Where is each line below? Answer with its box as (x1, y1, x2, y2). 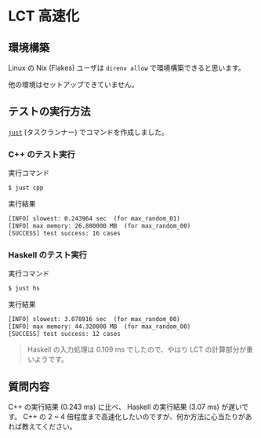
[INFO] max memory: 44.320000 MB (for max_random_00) (8, 323, 191, 330)
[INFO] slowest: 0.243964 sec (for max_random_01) (8, 214, 180, 222)
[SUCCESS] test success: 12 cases (8, 330, 121, 338)
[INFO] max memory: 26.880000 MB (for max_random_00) (8, 221, 191, 230)
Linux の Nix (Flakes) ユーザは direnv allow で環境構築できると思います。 (8, 64, 245, 72)
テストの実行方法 (8, 105, 91, 119)
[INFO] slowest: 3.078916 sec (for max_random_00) (8, 315, 180, 323)
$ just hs (8, 284, 41, 292)
